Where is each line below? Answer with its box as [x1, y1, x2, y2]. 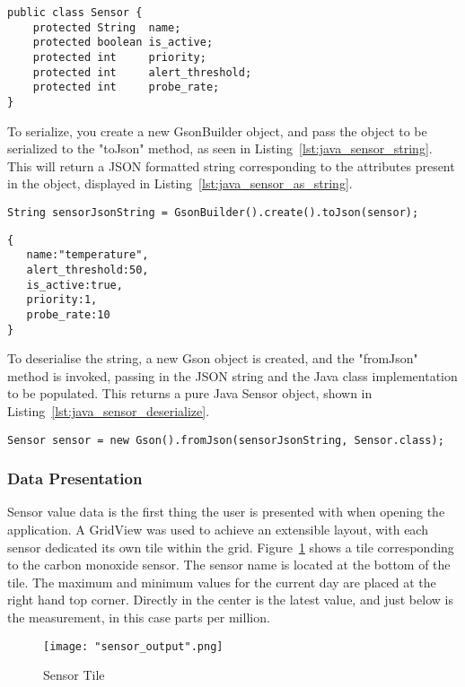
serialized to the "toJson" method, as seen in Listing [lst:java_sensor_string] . [7, 139, 433, 158]
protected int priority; [32, 50, 206, 64]
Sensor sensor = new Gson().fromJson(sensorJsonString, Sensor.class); [7, 433, 444, 447]
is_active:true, [26, 278, 123, 291]
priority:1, [26, 293, 98, 307]
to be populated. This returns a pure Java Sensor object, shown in [7, 384, 373, 403]
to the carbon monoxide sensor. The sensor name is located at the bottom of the [7, 555, 451, 574]
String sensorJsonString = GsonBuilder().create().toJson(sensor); [7, 205, 419, 219]
